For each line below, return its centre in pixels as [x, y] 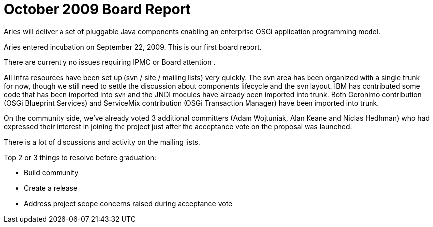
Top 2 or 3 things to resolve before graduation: [80, 157]
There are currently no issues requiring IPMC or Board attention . [110, 62]
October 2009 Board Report [97, 9]
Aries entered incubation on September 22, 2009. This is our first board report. [133, 47]
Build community [51, 172]
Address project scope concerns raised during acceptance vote [128, 203]
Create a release [51, 188]
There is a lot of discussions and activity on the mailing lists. [102, 142]
